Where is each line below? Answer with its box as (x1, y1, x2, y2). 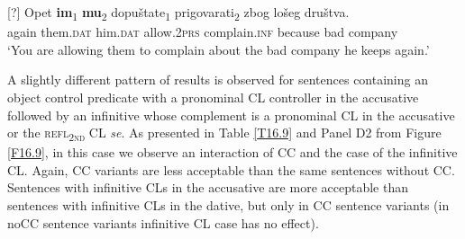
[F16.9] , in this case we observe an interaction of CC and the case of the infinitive (7, 143, 458, 162)
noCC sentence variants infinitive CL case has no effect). (7, 213, 319, 232)
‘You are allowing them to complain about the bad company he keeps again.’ (7, 40, 430, 58)
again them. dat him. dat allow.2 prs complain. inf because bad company (7, 22, 398, 41)
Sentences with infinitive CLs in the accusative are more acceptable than (7, 178, 408, 197)
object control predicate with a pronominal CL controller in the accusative (7, 87, 419, 106)
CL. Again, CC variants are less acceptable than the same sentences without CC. (7, 160, 455, 179)
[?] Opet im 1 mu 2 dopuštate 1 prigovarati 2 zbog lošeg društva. (7, 3, 350, 23)
